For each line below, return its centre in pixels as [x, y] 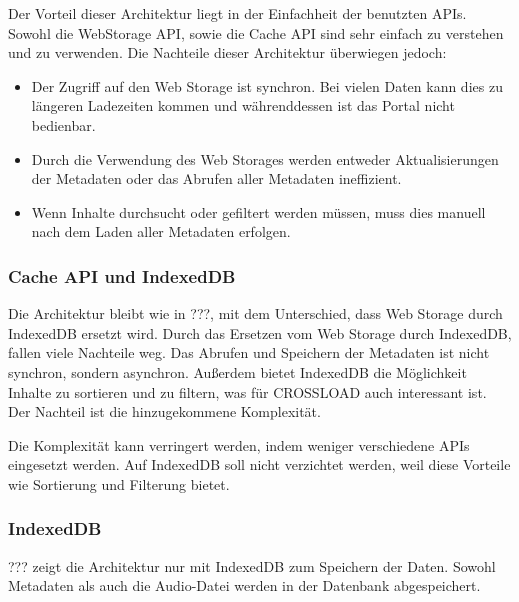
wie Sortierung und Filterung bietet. [119, 483]
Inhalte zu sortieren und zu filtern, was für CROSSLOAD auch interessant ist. [247, 391]
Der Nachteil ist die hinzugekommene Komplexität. [164, 411]
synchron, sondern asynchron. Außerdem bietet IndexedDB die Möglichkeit [237, 371]
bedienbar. [63, 124]
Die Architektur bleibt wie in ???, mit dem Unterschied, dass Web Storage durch [255, 313]
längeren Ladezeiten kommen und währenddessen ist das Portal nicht [243, 105]
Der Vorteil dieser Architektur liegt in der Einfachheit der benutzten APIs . [237, 13]
